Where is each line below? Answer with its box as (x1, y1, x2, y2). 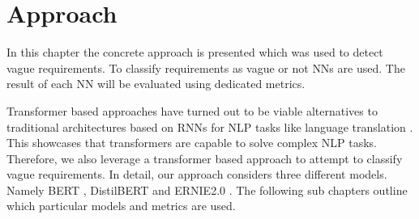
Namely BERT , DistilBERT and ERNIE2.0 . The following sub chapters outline (6, 181, 408, 198)
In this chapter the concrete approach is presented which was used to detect (6, 44, 383, 61)
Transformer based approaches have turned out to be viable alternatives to (6, 102, 378, 119)
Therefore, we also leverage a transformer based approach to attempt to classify (6, 150, 403, 166)
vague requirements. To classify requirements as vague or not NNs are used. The (6, 59, 405, 76)
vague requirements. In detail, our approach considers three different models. (6, 166, 387, 183)
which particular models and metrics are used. (6, 197, 236, 214)
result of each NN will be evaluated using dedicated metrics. (6, 75, 306, 92)
